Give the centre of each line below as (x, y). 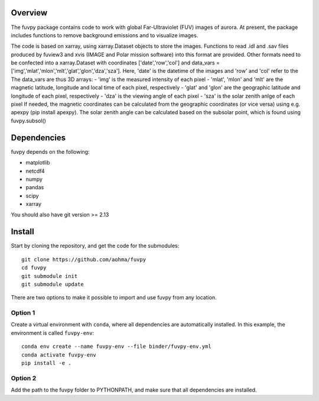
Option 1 (23, 313)
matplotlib (38, 163)
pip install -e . (46, 363)
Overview (29, 13)
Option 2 (24, 378)
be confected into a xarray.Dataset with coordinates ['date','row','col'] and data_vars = (115, 63)
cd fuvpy (34, 268)
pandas (35, 187)
